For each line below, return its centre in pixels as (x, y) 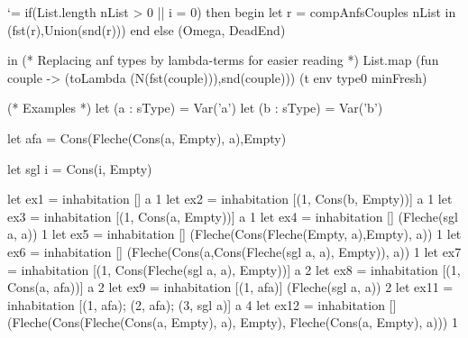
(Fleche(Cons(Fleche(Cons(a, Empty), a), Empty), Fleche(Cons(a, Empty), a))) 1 (233, 322)
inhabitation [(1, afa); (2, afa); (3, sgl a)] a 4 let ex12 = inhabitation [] (202, 304)
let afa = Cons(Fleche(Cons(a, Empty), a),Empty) (147, 137)
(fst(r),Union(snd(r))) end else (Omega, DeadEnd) (147, 29)
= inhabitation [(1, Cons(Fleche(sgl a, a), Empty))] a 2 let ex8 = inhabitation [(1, (234, 269)
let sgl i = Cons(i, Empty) (80, 168)
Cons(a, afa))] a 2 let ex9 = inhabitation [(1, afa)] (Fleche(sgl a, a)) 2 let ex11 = (230, 287)
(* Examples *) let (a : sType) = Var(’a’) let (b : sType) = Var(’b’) (195, 108)
